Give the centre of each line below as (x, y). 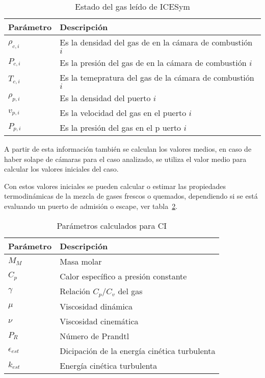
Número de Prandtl (95, 336)
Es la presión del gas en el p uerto (121, 127)
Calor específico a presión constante (123, 276)
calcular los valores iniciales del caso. (61, 169)
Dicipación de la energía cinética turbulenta (138, 350)
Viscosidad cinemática (99, 321)
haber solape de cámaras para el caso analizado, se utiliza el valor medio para (125, 159)
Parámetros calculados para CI (112, 225)
